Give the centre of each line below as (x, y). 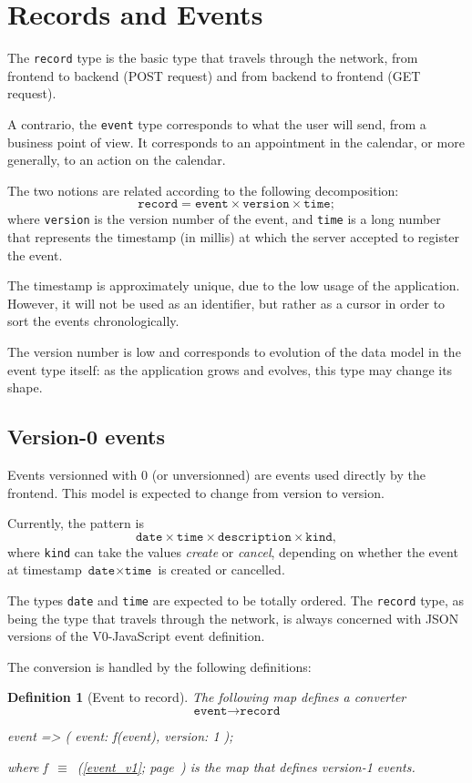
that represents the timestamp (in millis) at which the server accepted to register (234, 237)
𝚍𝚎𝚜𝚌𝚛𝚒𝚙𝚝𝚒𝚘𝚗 (254, 537)
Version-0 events (87, 437)
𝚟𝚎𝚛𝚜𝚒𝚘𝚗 (266, 204)
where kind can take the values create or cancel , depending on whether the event (233, 551)
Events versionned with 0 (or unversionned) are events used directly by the (216, 475)
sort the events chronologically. (93, 321)
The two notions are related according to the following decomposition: (203, 190)
